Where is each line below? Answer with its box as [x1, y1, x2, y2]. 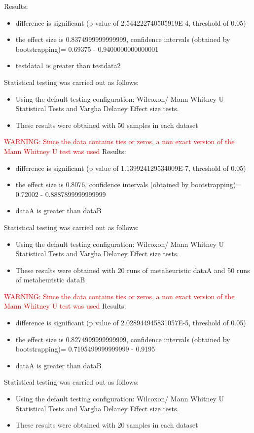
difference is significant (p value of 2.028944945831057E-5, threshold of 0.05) [15, 317, 246, 328]
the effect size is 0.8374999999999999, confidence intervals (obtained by [15, 34, 230, 44]
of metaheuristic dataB [15, 275, 85, 285]
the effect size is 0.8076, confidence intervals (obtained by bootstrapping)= [15, 179, 242, 190]
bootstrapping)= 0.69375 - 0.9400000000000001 [15, 43, 159, 54]
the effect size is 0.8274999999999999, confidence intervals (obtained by [15, 334, 230, 344]
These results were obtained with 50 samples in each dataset [15, 119, 198, 130]
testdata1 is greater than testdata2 [15, 60, 121, 71]
